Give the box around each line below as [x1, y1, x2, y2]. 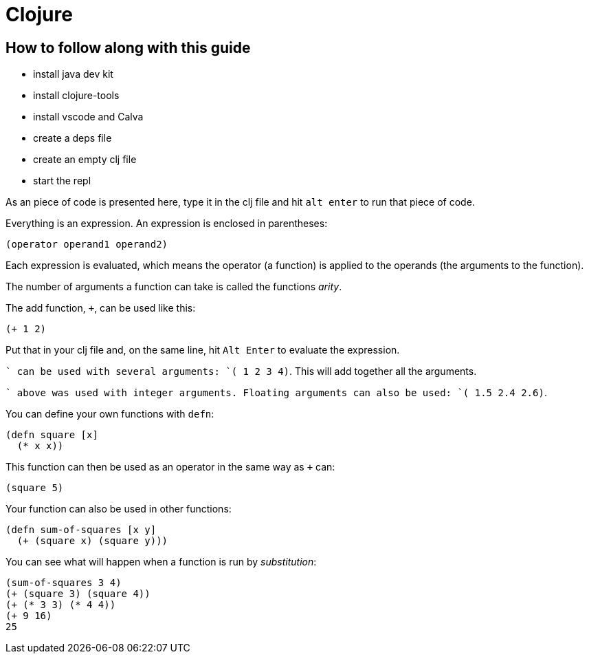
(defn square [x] [5, 429, 98, 441]
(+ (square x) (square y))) [16, 535, 168, 547]
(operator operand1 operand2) [5, 239, 168, 250]
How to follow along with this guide [5, 39, 251, 56]
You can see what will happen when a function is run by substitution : [5, 556, 317, 568]
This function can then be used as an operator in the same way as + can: [5, 461, 335, 473]
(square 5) [5, 482, 64, 494]
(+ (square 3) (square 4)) [5, 588, 151, 600]
